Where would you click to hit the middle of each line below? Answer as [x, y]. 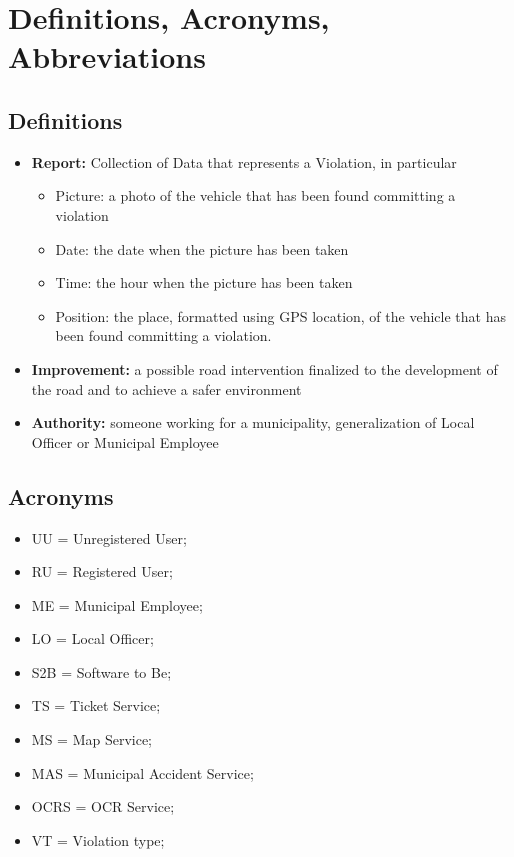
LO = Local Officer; [92, 638]
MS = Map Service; [92, 739]
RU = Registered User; [102, 571]
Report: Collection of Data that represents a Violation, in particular [244, 161]
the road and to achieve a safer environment [166, 388]
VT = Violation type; [98, 839]
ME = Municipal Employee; [117, 604]
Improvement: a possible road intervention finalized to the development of [264, 368]
